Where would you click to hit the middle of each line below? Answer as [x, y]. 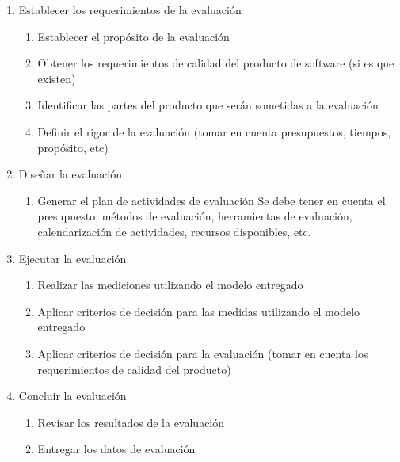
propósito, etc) [73, 147]
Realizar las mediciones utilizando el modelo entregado [170, 285]
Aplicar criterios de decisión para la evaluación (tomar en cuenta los [203, 353]
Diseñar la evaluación [70, 174]
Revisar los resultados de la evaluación [131, 422]
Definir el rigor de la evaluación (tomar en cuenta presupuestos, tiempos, [214, 131]
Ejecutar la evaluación [72, 258]
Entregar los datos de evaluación [116, 449]
